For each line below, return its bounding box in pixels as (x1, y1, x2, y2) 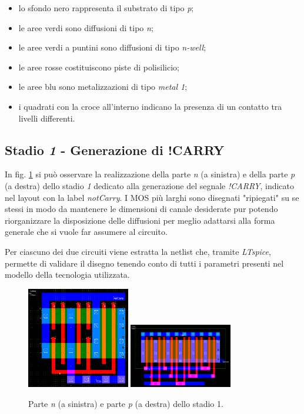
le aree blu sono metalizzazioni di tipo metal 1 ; (18, 80, 188, 93)
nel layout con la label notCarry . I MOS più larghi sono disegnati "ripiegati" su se (5, 191, 299, 203)
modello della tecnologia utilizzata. (5, 268, 130, 281)
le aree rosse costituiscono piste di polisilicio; (18, 60, 179, 73)
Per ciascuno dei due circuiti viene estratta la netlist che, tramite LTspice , (5, 245, 271, 257)
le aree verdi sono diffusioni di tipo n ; (18, 21, 153, 33)
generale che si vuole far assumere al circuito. (5, 225, 168, 238)
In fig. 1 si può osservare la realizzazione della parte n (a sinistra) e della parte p (5, 168, 295, 180)
